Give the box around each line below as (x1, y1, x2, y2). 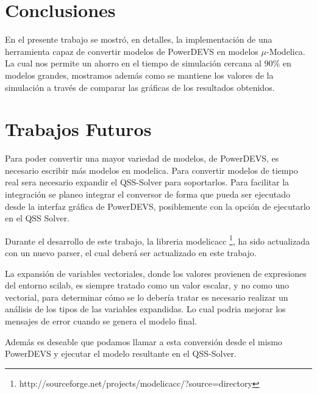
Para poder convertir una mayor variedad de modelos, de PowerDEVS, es (5, 152, 279, 165)
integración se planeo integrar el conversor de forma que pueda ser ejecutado (5, 188, 290, 200)
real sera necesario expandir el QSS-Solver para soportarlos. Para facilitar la (5, 176, 290, 188)
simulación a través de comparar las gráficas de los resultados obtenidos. (5, 81, 275, 93)
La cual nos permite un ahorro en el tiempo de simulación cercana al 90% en (5, 57, 291, 70)
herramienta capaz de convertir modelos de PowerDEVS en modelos (5, 45, 258, 57)
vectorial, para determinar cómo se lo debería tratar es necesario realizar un (5, 290, 288, 303)
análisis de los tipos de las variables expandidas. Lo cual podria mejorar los (5, 303, 286, 315)
